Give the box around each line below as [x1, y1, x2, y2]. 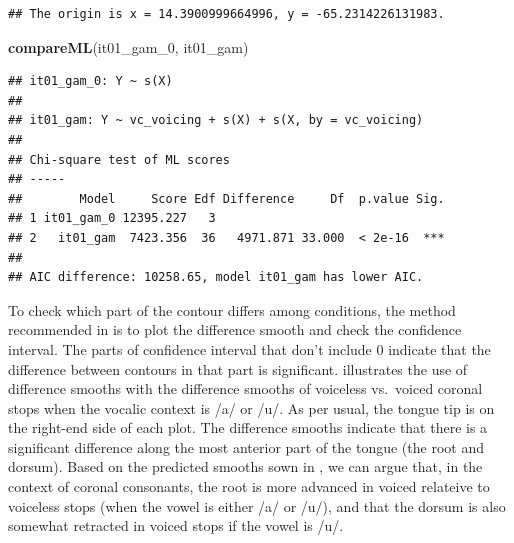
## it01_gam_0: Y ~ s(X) [8, 74, 173, 89]
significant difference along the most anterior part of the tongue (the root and [8, 436, 484, 457]
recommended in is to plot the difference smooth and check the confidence [8, 319, 462, 340]
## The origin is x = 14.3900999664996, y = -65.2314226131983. [8, 7, 445, 21]
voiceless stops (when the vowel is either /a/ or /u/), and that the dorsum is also [8, 495, 506, 516]
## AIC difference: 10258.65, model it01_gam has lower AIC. [8, 270, 424, 285]
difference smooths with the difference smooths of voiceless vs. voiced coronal [8, 378, 483, 399]
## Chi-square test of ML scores [8, 152, 230, 167]
